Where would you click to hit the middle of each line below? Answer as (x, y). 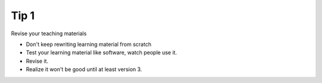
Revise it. (37, 61)
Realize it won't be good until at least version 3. (84, 69)
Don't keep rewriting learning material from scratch (89, 44)
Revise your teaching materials (49, 33)
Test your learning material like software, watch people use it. (101, 53)
